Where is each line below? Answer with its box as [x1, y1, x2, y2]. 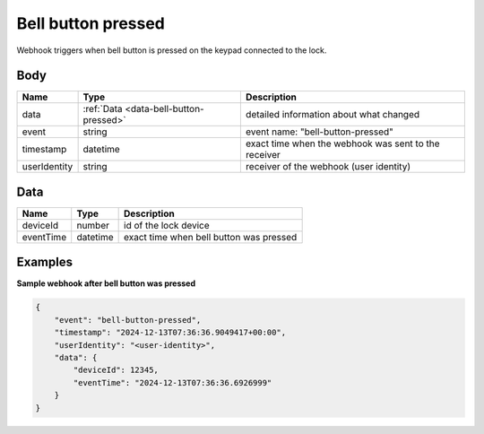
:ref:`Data [82, 103, 123, 116]
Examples [16, 255, 73, 270]
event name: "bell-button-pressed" [245, 126, 393, 138]
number [76, 219, 109, 231]
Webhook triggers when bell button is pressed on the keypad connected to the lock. [16, 45, 327, 56]
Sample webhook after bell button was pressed [16, 278, 196, 289]
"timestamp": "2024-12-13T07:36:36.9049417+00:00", [54, 327, 287, 338]
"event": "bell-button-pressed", [54, 315, 202, 325]
